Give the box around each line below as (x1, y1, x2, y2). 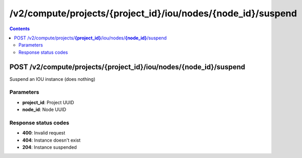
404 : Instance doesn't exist (22, 137, 81, 143)
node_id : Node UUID (22, 106, 67, 112)
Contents (9, 26, 30, 32)
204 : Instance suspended (22, 144, 77, 150)
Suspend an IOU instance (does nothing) (9, 76, 96, 82)
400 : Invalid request (22, 130, 66, 136)
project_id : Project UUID (22, 99, 74, 105)
